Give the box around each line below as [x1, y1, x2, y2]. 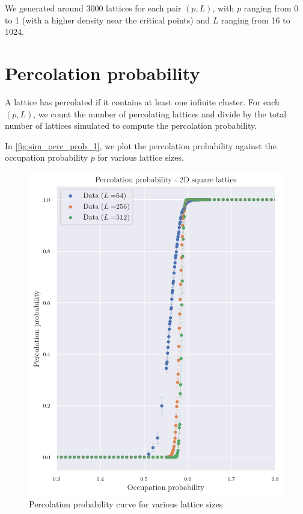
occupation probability [5, 151, 88, 164]
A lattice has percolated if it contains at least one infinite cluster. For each [5, 95, 280, 108]
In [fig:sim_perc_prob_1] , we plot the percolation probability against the [5, 139, 277, 152]
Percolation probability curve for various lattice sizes [29, 498, 223, 510]
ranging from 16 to [221, 13, 290, 26]
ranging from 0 [243, 2, 299, 14]
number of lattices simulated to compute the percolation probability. [5, 119, 257, 132]
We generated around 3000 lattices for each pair [5, 2, 182, 14]
